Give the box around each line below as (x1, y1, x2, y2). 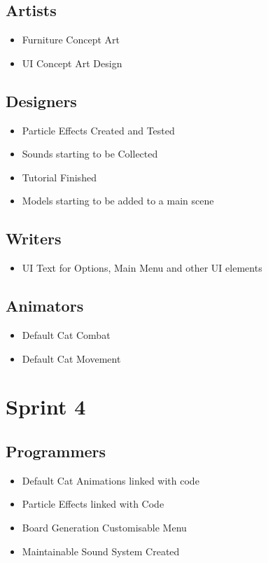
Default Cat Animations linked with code (22, 473, 199, 487)
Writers (6, 228, 62, 249)
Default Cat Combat (22, 327, 111, 342)
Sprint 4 (6, 392, 86, 421)
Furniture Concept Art (22, 32, 120, 47)
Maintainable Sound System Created (22, 543, 180, 558)
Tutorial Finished (22, 169, 97, 184)
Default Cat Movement (22, 351, 121, 366)
